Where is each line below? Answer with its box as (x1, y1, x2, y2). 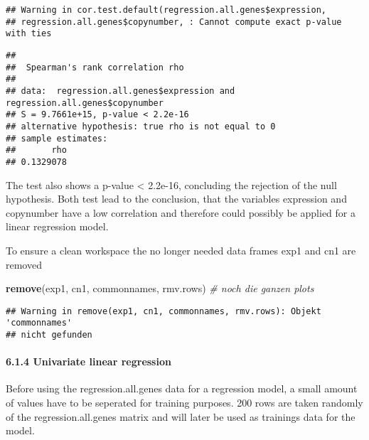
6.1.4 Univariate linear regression (6, 354, 171, 369)
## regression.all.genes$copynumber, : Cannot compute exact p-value (6, 16, 342, 27)
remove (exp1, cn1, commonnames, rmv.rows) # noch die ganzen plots (6, 281, 314, 296)
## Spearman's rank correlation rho (6, 62, 184, 73)
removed (6, 257, 42, 272)
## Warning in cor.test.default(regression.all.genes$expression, (6, 5, 327, 15)
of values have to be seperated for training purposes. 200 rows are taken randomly (6, 395, 363, 410)
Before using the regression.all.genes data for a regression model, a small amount (6, 381, 358, 396)
